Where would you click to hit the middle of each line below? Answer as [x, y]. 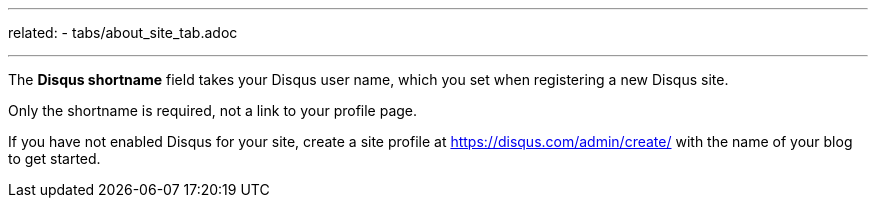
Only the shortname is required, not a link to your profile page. [213, 110]
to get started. [54, 158]
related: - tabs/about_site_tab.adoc [123, 32]
